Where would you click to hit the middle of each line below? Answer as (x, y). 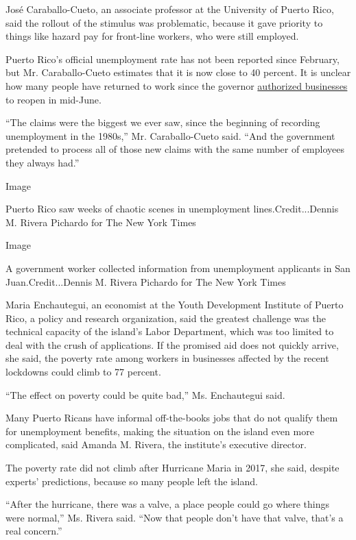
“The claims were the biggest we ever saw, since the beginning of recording (163, 122)
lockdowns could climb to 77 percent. (83, 372)
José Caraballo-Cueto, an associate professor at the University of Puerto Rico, (170, 9)
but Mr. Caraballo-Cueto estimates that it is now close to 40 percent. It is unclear (178, 72)
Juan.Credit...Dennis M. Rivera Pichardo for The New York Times (146, 281)
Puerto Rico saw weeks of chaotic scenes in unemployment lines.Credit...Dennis (172, 209)
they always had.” (43, 162)
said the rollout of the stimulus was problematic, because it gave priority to (164, 22)
